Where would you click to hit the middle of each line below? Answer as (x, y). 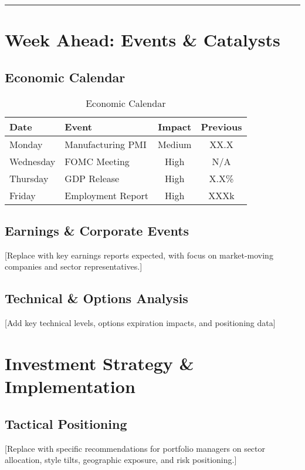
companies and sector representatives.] (74, 266)
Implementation (70, 386)
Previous (221, 126)
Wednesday (33, 161)
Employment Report (107, 195)
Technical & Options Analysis (96, 298)
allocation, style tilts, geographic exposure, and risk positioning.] (121, 460)
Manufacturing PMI (106, 144)
